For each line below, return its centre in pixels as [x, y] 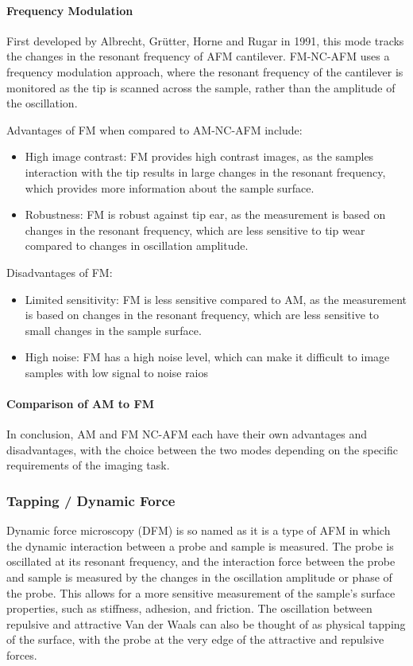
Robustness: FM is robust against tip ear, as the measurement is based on [205, 214]
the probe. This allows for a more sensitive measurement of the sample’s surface [201, 592]
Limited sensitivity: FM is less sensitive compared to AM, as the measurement [216, 299]
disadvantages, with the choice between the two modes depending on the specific [202, 449]
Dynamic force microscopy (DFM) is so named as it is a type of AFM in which [199, 530]
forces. [22, 655]
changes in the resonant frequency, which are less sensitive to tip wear [195, 230]
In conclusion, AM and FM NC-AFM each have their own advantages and [187, 434]
